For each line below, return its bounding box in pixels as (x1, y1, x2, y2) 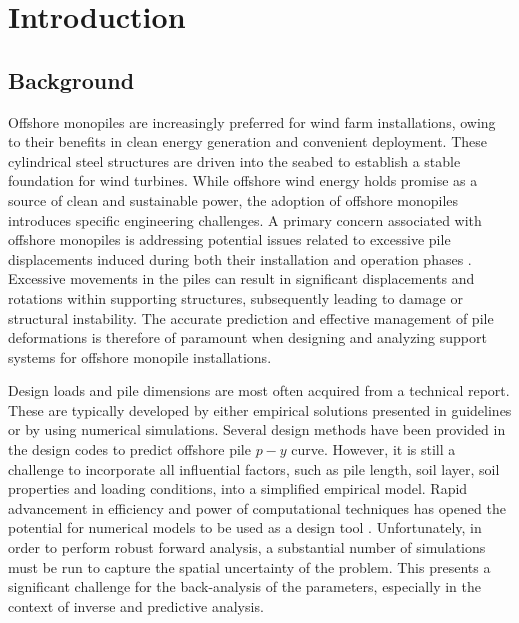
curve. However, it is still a (291, 439, 456, 460)
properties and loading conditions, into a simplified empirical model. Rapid (8, 478, 468, 499)
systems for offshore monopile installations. (8, 346, 272, 367)
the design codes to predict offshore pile (8, 439, 251, 460)
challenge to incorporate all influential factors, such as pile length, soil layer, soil (8, 458, 500, 479)
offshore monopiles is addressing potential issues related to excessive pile (8, 229, 451, 250)
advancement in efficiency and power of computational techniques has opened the (8, 497, 506, 518)
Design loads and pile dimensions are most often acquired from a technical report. (8, 380, 510, 401)
